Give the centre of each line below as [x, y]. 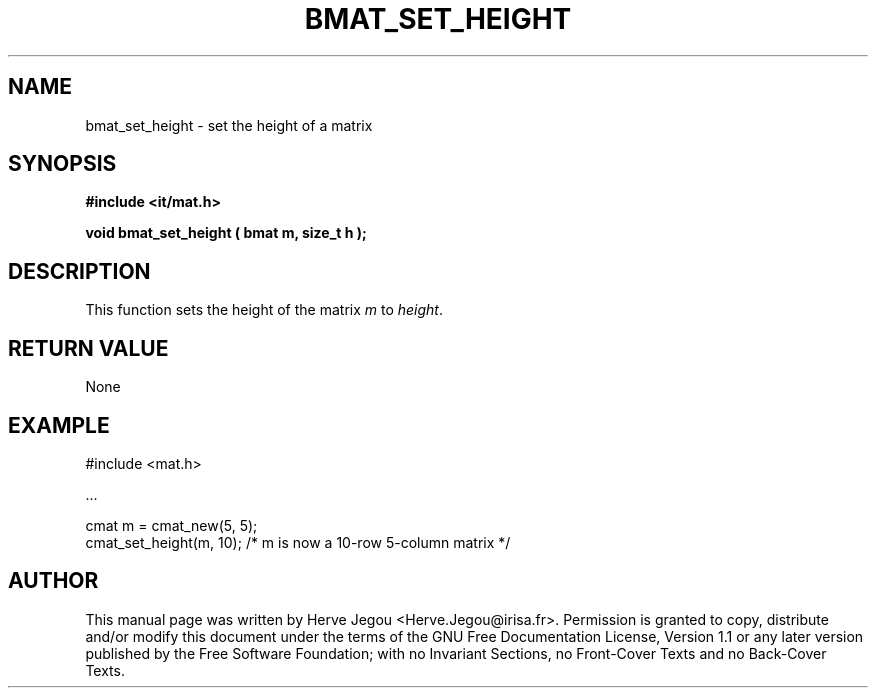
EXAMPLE [59, 425]
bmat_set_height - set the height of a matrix [229, 125]
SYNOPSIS [62, 164]
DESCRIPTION [79, 271]
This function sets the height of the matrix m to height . [264, 310]
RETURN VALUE [88, 348]
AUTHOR [53, 581]
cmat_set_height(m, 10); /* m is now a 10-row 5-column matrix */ [298, 542]
